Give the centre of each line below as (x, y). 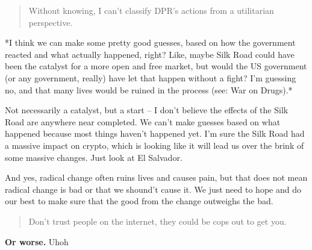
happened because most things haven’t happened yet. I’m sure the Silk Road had (155, 133)
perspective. (51, 22)
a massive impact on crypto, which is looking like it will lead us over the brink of (154, 145)
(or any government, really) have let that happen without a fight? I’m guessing (151, 77)
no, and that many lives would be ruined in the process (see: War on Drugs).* (149, 89)
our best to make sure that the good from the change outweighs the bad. (139, 201)
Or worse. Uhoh (37, 241)
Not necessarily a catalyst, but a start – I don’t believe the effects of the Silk (147, 110)
